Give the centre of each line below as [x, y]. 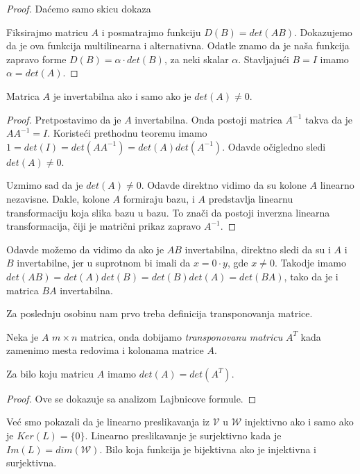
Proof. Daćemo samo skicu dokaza [79, 8]
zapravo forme [36, 59]
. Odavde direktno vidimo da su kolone [224, 185]
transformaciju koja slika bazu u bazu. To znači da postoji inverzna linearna [168, 212]
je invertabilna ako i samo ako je [122, 95]
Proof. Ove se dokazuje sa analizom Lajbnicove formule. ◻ [131, 398]
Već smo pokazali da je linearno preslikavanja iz [108, 422]
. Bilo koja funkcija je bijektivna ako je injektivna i [208, 449]
